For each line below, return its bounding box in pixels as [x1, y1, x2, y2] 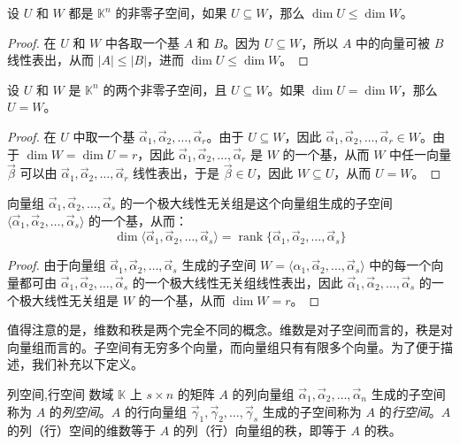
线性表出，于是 [133, 164, 220, 182]
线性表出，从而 [7, 50, 94, 69]
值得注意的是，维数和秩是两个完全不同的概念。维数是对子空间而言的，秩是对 [7, 320, 453, 339]
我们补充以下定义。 [31, 355, 143, 373]
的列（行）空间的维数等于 [7, 421, 156, 440]
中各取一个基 [104, 33, 180, 51]
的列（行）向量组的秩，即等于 [172, 421, 347, 440]
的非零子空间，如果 [115, 4, 227, 21]
